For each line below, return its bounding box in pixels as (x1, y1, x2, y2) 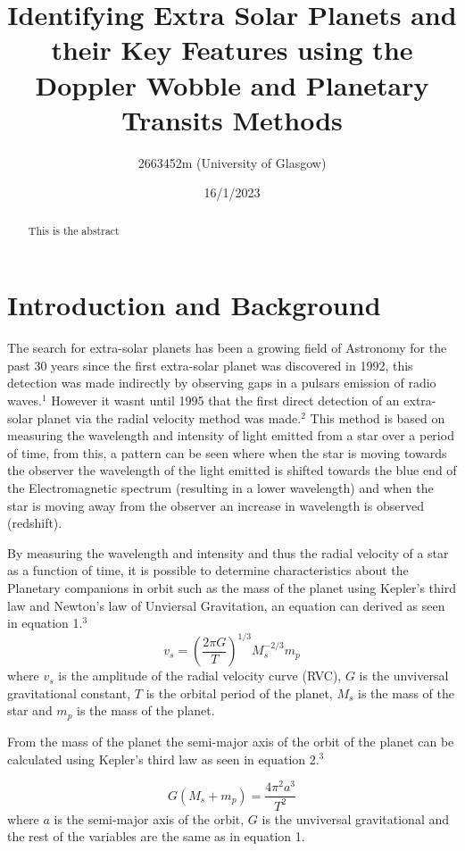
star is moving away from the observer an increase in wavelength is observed (7, 496, 424, 514)
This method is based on (310, 408, 445, 427)
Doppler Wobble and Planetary (35, 66, 429, 103)
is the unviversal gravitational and (262, 809, 450, 828)
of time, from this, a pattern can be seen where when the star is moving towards (7, 443, 447, 462)
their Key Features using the (51, 31, 413, 68)
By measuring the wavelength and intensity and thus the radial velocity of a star (7, 543, 449, 562)
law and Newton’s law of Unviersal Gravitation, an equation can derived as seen (7, 596, 445, 614)
